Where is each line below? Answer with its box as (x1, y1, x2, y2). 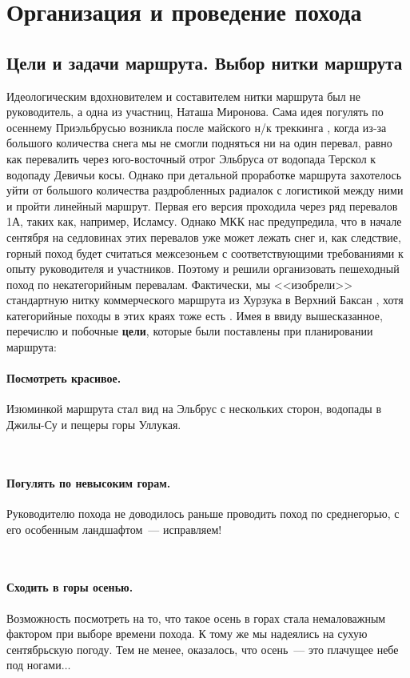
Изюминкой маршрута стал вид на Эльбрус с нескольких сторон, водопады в (6, 400, 382, 417)
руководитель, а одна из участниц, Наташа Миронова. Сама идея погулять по (6, 103, 384, 120)
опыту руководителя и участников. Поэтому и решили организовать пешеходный (6, 260, 400, 277)
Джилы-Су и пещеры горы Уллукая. (6, 416, 181, 433)
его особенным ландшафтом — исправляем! (6, 520, 222, 537)
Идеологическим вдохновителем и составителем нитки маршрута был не (6, 87, 361, 104)
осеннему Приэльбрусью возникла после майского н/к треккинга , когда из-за (6, 118, 387, 135)
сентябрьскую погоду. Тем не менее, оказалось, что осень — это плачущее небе (6, 640, 399, 657)
